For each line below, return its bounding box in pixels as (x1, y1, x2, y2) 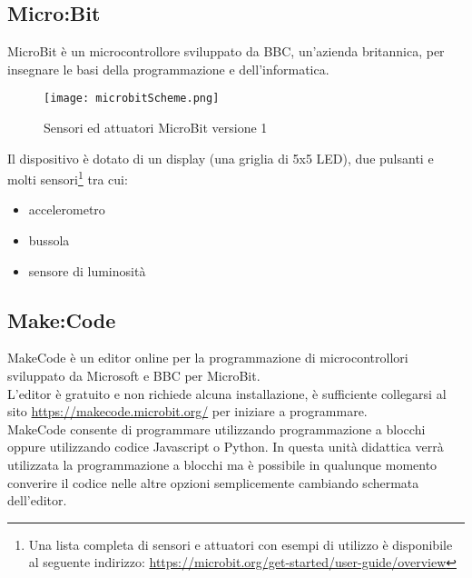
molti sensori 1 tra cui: (7, 167, 128, 188)
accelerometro (28, 200, 105, 219)
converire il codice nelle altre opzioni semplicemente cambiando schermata (7, 473, 419, 492)
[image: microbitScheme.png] (44, 92, 220, 105)
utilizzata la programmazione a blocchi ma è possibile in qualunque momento (7, 455, 438, 474)
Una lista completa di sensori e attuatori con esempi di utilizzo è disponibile (28, 534, 453, 553)
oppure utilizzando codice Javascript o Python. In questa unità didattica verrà (7, 437, 444, 456)
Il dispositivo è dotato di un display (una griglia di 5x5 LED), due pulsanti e (7, 148, 434, 167)
